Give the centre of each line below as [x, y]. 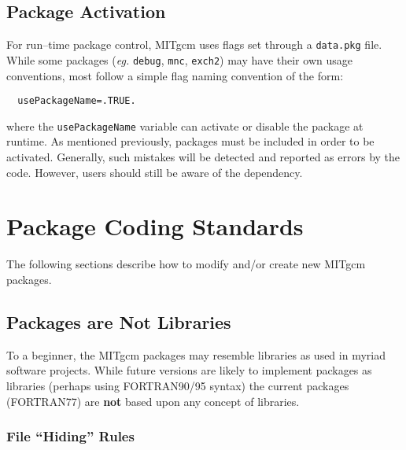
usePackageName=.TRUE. [77, 101]
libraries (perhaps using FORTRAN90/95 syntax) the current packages [178, 385]
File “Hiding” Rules [70, 436]
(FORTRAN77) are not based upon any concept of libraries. [153, 401]
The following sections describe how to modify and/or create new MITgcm [186, 264]
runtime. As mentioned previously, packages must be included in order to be [190, 141]
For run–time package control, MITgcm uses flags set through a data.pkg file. [194, 44]
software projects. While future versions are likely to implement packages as [189, 370]
